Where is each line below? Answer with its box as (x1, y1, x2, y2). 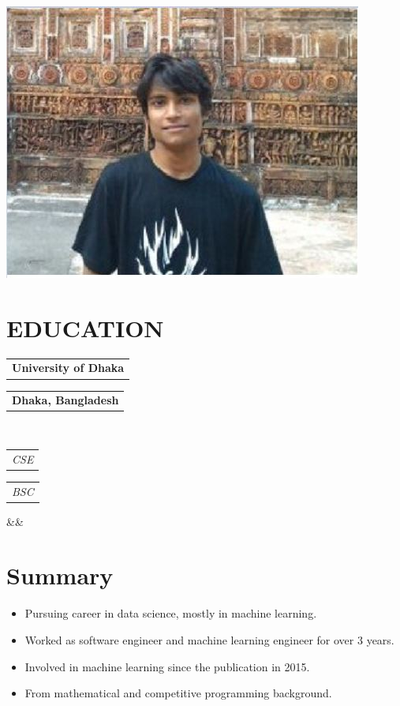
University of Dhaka (12, 359, 125, 376)
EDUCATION (6, 311, 164, 344)
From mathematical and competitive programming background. (24, 685, 332, 701)
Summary (6, 559, 114, 591)
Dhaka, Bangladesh (12, 392, 119, 408)
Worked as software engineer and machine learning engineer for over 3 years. (24, 632, 394, 648)
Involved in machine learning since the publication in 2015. (24, 658, 310, 674)
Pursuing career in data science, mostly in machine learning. (24, 605, 317, 622)
